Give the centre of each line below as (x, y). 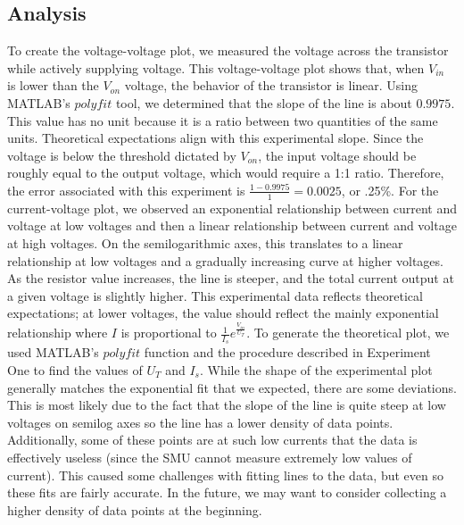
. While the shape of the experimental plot (316, 369)
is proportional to (169, 333)
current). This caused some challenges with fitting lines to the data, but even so (225, 475)
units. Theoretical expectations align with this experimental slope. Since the (215, 138)
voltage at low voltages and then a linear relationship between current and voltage (232, 225)
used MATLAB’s (53, 352)
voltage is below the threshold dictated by (122, 155)
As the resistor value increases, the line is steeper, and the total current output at (231, 278)
